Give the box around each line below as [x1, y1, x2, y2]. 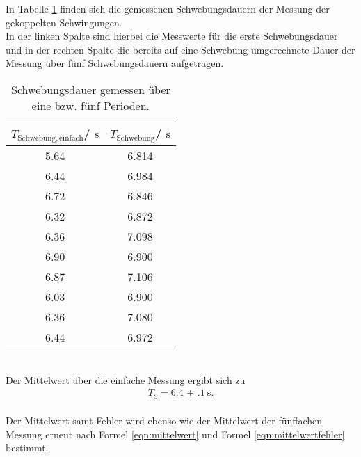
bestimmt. [6, 440, 49, 455]
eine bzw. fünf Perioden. [31, 97, 150, 113]
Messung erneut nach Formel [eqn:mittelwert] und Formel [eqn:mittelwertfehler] [6, 426, 345, 441]
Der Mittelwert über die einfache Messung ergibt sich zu [6, 372, 246, 387]
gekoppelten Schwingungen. [6, 15, 122, 29]
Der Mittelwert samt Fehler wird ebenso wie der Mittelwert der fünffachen [6, 413, 323, 428]
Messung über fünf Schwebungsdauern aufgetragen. [6, 56, 224, 70]
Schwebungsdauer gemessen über [11, 81, 170, 97]
